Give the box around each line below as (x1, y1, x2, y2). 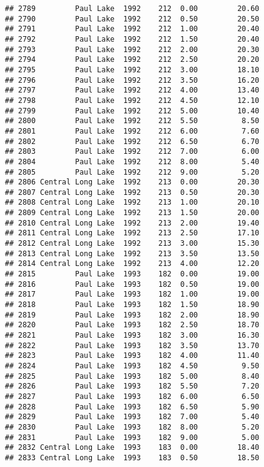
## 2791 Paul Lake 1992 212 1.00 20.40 (5, 25, 260, 34)
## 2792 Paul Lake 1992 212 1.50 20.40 (5, 34, 260, 44)
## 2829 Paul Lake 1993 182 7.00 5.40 (5, 412, 260, 422)
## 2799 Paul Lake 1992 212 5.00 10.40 (5, 106, 260, 115)
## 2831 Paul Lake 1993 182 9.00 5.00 (5, 433, 260, 442)
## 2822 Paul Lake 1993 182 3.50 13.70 (5, 341, 260, 350)
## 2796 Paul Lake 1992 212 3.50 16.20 (5, 75, 260, 85)
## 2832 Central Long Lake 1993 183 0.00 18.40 (5, 443, 260, 452)
